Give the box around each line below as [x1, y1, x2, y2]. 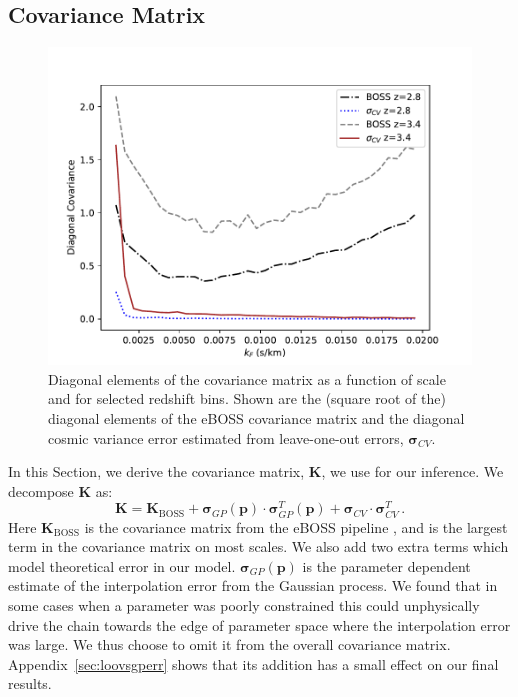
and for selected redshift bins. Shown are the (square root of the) [48, 388, 446, 409]
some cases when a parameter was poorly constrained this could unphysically [8, 594, 480, 615]
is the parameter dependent [302, 555, 471, 576]
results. [8, 673, 52, 694]
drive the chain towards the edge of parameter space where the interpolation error [8, 614, 511, 635]
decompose [8, 480, 74, 501]
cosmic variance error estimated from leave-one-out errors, [48, 427, 404, 448]
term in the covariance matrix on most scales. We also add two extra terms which [8, 536, 509, 557]
